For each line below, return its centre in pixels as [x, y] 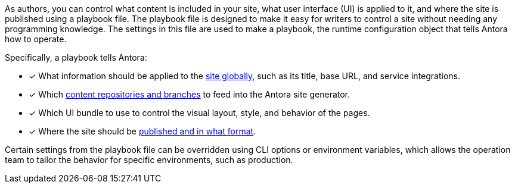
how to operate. [36, 39]
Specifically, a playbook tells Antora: [76, 57]
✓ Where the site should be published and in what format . [142, 131]
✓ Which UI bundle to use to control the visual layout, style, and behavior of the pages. [199, 113]
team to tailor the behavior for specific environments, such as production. [149, 160]
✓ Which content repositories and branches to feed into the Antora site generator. [190, 94]
